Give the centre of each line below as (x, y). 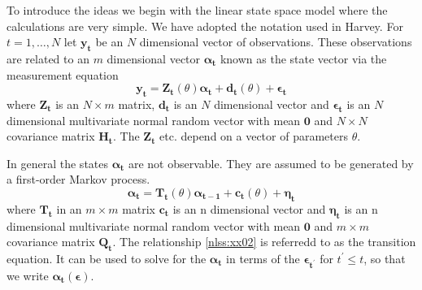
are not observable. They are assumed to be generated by (271, 163)
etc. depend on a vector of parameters (254, 136)
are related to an (48, 58)
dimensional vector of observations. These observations (276, 42)
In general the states (58, 163)
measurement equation (63, 74)
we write (28, 275)
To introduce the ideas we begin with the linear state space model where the (197, 10)
